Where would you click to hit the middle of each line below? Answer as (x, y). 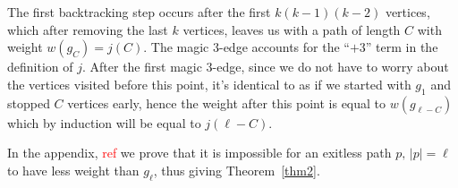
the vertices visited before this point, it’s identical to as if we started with (209, 84)
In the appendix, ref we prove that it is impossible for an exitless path (199, 153)
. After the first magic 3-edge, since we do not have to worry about (265, 67)
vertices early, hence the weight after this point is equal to (227, 103)
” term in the (402, 47)
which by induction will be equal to (104, 122)
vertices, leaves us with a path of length (292, 29)
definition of (40, 67)
